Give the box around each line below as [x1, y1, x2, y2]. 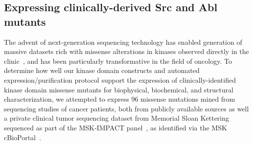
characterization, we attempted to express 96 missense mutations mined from [4, 94, 235, 104]
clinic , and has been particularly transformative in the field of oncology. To [4, 55, 232, 66]
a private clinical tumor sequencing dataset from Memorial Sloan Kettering [4, 113, 230, 123]
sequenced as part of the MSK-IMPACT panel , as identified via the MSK [4, 122, 227, 132]
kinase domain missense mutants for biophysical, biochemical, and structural [4, 84, 233, 94]
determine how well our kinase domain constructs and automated [4, 65, 200, 75]
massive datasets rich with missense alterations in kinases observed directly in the [4, 46, 249, 56]
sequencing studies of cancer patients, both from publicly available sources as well [4, 103, 249, 113]
